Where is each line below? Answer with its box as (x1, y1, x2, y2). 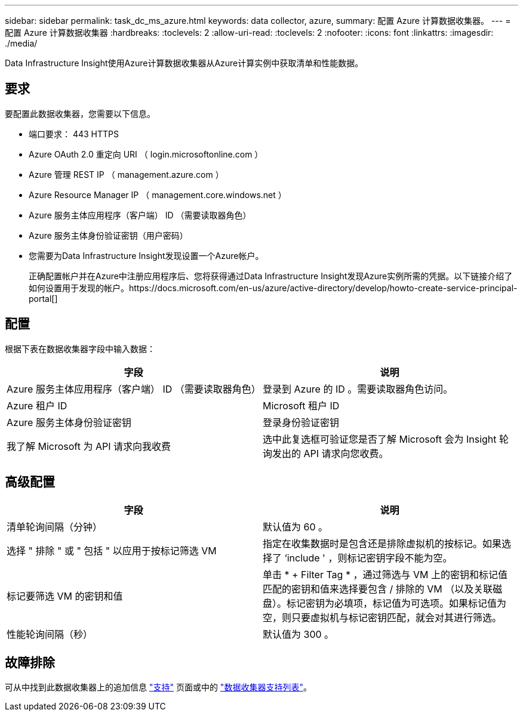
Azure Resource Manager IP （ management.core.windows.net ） (29, 189, 287, 200)
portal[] (29, 293, 58, 304)
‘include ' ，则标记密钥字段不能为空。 (284, 551, 453, 564)
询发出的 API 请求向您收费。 (263, 447, 389, 459)
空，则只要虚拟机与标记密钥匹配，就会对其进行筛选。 (263, 611, 502, 624)
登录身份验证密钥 (263, 416, 340, 428)
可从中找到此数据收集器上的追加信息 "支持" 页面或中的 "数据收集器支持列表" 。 (5, 682, 312, 693)
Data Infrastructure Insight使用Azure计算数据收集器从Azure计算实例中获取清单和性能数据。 (5, 58, 364, 68)
